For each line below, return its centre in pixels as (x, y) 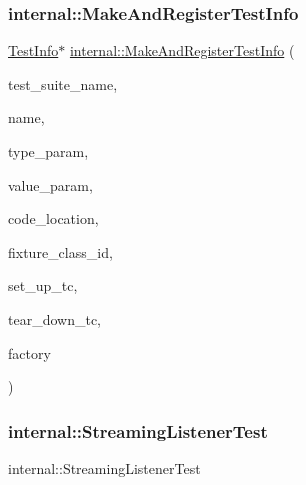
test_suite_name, (63, 83)
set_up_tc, (43, 285)
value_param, (50, 184)
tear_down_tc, (54, 318)
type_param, (48, 151)
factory (29, 352)
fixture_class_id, (60, 251)
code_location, (53, 218)
